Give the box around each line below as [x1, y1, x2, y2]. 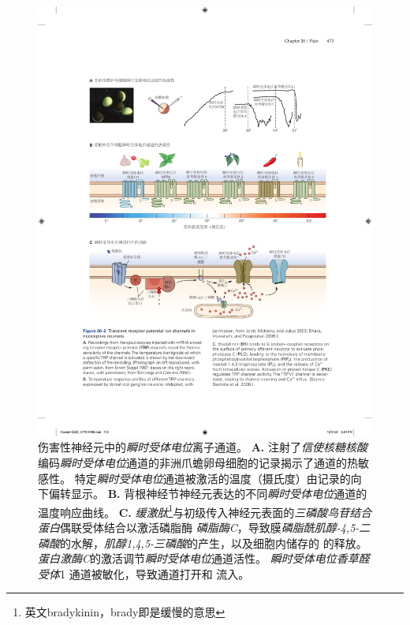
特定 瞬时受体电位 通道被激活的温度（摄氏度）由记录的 [74, 470, 351, 486]
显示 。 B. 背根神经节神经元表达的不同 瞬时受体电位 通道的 [70, 485, 367, 502]
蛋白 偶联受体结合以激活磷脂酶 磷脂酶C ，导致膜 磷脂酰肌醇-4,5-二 [38, 518, 371, 535]
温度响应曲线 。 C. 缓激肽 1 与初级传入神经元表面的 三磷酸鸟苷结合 [38, 501, 372, 520]
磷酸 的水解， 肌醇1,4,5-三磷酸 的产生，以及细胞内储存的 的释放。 [38, 534, 367, 551]
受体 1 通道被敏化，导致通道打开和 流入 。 [38, 565, 250, 582]
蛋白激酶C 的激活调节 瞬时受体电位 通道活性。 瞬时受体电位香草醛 [38, 550, 370, 567]
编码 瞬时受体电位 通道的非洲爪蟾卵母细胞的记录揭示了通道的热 [38, 454, 358, 470]
